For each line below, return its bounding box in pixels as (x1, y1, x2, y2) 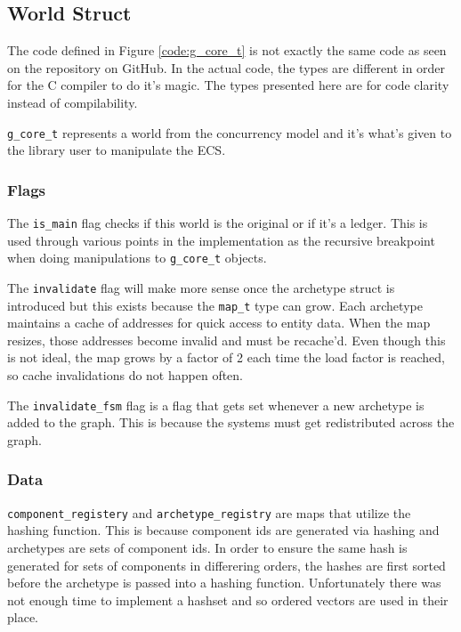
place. (7, 608, 38, 627)
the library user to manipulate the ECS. (7, 141, 226, 159)
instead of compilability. (7, 93, 138, 111)
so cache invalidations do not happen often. (7, 366, 244, 385)
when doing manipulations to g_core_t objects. (7, 248, 267, 267)
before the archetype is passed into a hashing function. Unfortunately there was (7, 573, 441, 592)
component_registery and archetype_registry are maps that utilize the (7, 503, 411, 522)
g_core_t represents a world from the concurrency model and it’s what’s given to (7, 123, 452, 142)
